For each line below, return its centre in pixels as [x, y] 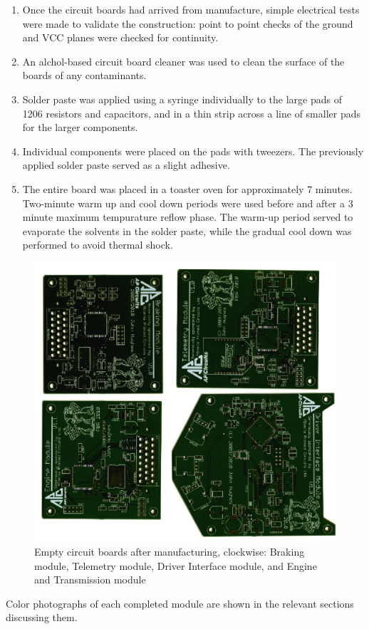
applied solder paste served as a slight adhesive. [126, 165]
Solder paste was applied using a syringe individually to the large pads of [182, 99]
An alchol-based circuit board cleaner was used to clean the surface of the [183, 61]
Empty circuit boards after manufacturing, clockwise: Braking [170, 552]
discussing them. [42, 617]
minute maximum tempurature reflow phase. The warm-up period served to [188, 217]
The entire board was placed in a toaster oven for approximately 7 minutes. [187, 188]
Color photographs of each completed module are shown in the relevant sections [180, 603]
